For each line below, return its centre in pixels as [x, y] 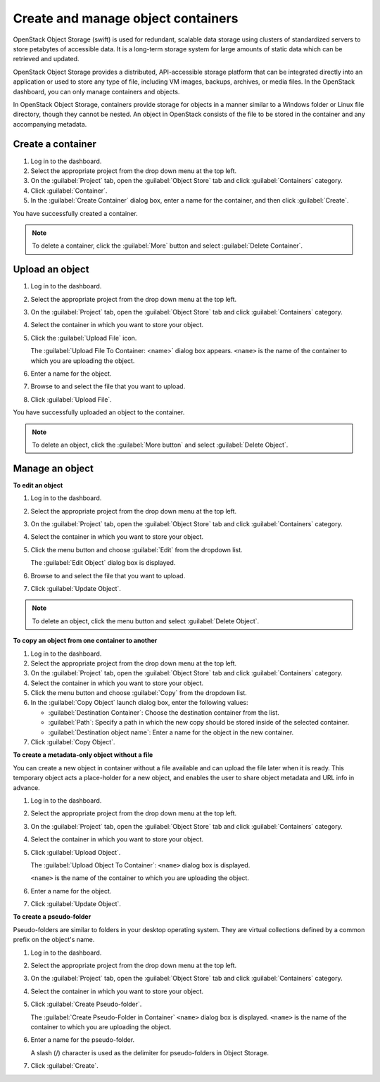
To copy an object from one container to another [85, 641]
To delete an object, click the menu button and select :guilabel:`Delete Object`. [146, 621]
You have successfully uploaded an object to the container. [99, 412]
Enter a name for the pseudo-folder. [83, 1040]
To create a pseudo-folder [52, 917]
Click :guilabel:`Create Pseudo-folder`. [86, 1004]
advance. [26, 787]
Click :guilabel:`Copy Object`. [73, 742]
